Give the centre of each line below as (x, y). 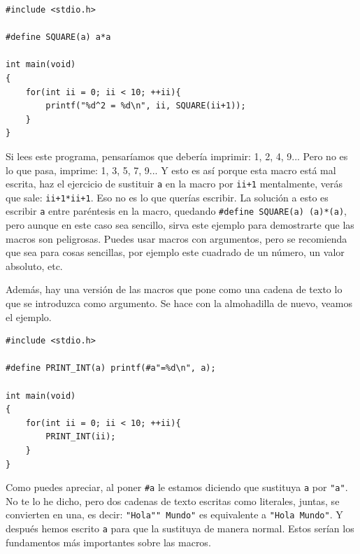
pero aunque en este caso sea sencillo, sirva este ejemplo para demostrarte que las (180, 225)
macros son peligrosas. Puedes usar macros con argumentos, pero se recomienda (177, 238)
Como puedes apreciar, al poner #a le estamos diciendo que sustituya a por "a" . (177, 487)
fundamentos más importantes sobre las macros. (108, 542)
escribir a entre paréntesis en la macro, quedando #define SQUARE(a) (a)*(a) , (176, 211)
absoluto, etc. (34, 265)
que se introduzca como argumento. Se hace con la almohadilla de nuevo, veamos (179, 303)
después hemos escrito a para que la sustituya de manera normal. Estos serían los (180, 528)
